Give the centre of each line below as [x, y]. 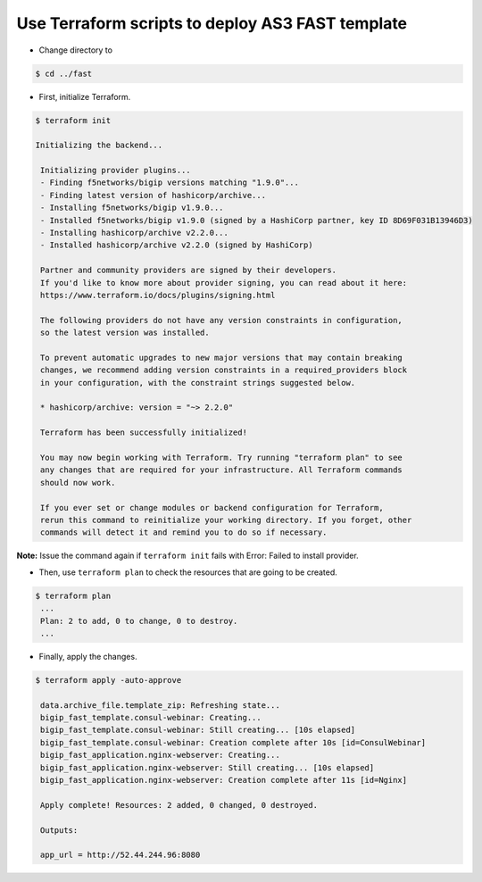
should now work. [78, 483]
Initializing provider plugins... [116, 171]
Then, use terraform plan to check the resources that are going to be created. [188, 572]
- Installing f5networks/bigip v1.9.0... [132, 208]
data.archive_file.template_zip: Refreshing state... [160, 705]
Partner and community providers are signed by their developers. [189, 270]
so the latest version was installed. [125, 333]
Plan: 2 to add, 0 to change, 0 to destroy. [139, 621]
